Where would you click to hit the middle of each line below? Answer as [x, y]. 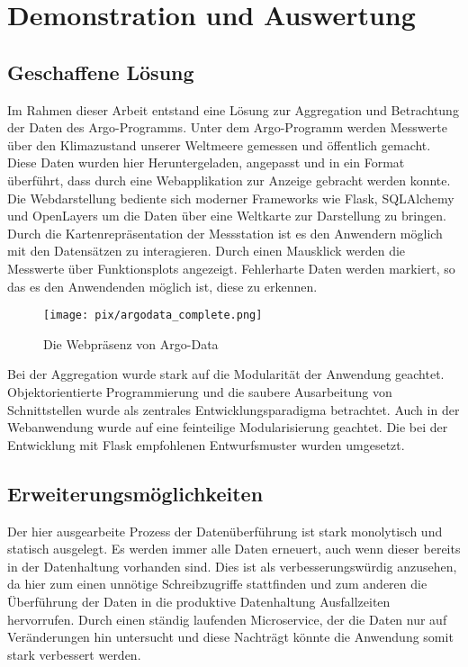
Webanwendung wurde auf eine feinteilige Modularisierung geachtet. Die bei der [228, 427]
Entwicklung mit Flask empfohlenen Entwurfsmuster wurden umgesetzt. [206, 444]
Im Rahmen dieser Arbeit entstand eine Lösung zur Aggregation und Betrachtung [233, 109]
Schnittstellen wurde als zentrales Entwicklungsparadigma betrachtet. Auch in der [234, 409]
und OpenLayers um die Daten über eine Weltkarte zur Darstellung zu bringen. [227, 216]
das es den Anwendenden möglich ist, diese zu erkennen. [162, 286]
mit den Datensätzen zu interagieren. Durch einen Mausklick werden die [207, 251]
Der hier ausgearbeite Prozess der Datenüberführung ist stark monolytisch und [225, 531]
